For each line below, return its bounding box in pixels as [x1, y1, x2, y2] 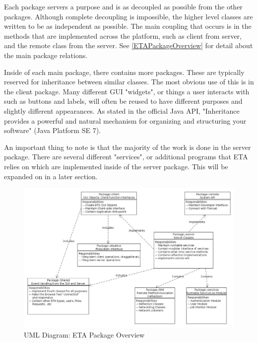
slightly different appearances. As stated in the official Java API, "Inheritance [4, 105, 240, 116]
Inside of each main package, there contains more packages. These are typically [4, 67, 245, 77]
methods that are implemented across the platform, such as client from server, [4, 30, 242, 41]
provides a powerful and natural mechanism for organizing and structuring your [4, 115, 247, 126]
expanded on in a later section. [4, 171, 98, 181]
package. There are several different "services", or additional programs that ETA [4, 151, 248, 162]
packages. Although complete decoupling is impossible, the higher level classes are [4, 11, 253, 21]
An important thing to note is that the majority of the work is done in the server [4, 141, 251, 152]
